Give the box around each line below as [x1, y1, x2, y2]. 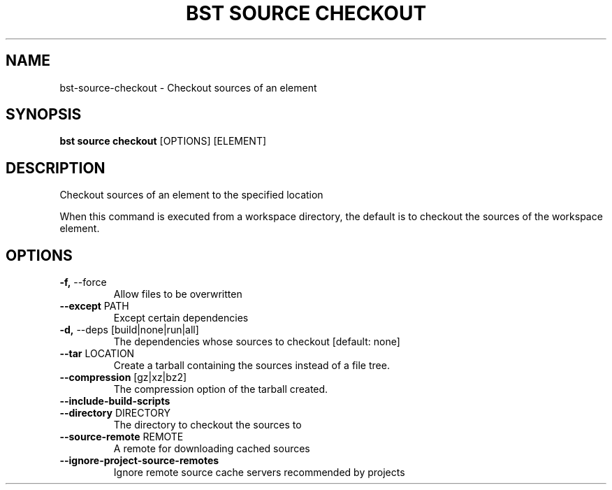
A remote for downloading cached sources [113, 442, 310, 455]
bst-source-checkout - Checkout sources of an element [59, 81, 317, 94]
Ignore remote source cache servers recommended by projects [113, 466, 405, 479]
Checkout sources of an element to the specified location [59, 189, 323, 201]
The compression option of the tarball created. [113, 383, 328, 396]
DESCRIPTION [6, 159, 105, 177]
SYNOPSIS [6, 106, 82, 124]
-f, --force [59, 276, 107, 289]
